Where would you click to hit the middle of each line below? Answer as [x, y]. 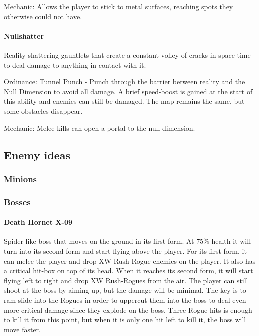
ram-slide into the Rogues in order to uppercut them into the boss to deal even [125, 299]
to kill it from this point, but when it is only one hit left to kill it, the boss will [125, 319]
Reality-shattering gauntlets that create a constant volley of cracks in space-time [127, 55]
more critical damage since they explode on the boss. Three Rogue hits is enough [128, 309]
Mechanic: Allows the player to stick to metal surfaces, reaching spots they [119, 6]
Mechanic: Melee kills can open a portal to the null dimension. [100, 127]
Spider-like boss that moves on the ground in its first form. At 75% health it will [128, 241]
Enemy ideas [37, 154]
